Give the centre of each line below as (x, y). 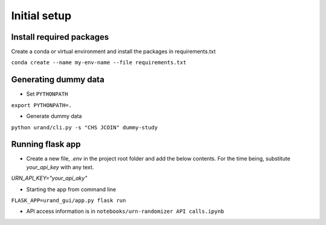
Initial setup (41, 16)
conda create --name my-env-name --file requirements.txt (99, 63)
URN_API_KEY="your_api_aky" (49, 178)
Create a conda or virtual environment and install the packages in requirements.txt (113, 52)
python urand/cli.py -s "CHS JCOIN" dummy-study (85, 127)
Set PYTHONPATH (47, 94)
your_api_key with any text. (60, 167)
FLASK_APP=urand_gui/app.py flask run (69, 201)
